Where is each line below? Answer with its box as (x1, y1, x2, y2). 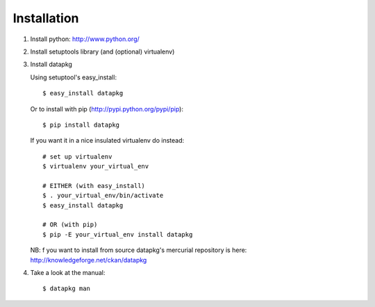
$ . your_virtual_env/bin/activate (42, 191, 164, 200)
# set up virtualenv (42, 152, 112, 160)
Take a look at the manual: (30, 268, 106, 276)
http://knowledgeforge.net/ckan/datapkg (30, 255, 147, 264)
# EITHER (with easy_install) (42, 182, 146, 189)
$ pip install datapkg (42, 120, 120, 129)
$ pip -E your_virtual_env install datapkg (42, 230, 193, 238)
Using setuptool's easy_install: (30, 73, 117, 81)
